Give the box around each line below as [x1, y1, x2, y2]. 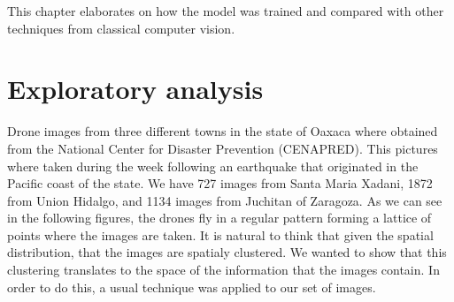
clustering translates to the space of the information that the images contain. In [7, 260, 440, 279]
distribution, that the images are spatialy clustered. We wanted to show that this [7, 243, 447, 261]
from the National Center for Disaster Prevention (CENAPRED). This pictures [7, 139, 438, 157]
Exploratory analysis [7, 71, 264, 107]
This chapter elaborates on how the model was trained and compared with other [7, 2, 444, 19]
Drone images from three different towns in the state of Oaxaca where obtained [7, 122, 438, 140]
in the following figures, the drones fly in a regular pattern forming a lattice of [7, 208, 432, 227]
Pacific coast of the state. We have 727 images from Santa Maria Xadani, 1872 [7, 174, 433, 193]
